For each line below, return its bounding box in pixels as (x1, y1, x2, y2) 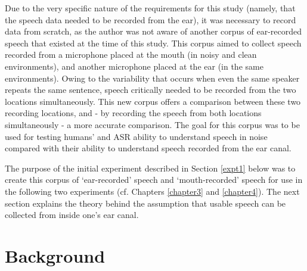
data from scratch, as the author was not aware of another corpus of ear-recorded (5, 25, 302, 38)
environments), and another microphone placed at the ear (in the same (5, 60, 263, 72)
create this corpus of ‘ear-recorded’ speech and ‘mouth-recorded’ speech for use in (5, 173, 303, 186)
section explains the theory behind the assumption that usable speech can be (5, 197, 286, 209)
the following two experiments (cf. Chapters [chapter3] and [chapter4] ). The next (5, 185, 300, 197)
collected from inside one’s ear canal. (5, 208, 139, 221)
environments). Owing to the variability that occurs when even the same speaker (5, 71, 300, 84)
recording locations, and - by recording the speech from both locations (5, 107, 262, 119)
